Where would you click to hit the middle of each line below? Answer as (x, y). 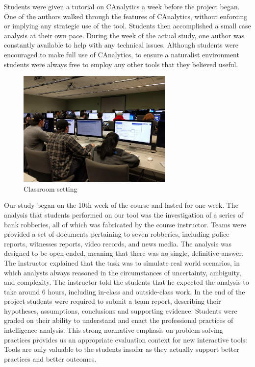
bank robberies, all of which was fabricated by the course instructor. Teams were (125, 224)
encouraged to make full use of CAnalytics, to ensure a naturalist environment (122, 54)
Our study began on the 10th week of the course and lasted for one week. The (121, 205)
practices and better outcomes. (50, 358)
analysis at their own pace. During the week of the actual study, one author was (124, 35)
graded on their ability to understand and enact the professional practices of (119, 320)
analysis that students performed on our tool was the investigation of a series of (124, 214)
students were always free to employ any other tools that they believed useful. (121, 64)
